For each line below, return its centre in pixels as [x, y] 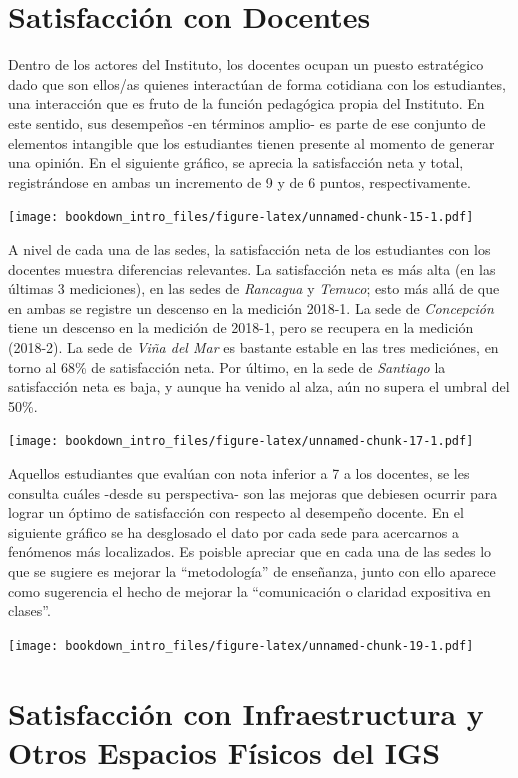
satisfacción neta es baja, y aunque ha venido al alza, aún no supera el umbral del [259, 386]
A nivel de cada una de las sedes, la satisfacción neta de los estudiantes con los [249, 248]
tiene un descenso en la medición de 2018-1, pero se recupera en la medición [241, 327]
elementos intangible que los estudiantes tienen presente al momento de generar [251, 142]
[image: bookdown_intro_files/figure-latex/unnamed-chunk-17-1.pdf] [241, 441]
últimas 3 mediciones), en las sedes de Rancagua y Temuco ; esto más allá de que [254, 288]
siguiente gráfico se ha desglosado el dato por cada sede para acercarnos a [233, 531]
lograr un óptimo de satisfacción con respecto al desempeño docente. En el [236, 512]
